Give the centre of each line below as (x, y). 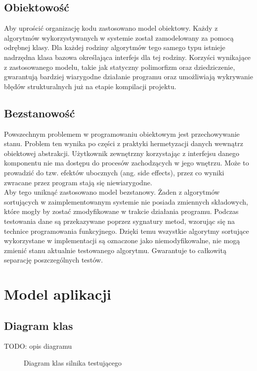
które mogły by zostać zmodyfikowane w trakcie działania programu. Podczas (121, 211)
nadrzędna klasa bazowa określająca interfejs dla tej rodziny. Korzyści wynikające (128, 57)
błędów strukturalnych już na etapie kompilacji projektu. (90, 86)
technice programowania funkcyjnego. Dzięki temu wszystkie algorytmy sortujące (127, 231)
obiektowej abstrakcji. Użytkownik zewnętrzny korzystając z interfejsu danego (122, 153)
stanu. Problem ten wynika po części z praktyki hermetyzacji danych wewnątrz (124, 143)
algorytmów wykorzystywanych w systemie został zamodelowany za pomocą (119, 37)
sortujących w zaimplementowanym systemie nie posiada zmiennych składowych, (126, 201)
